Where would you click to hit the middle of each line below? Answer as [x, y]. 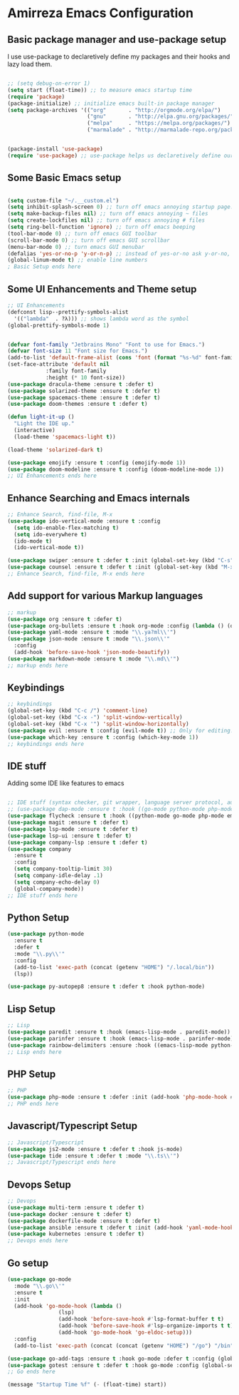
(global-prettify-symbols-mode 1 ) [59, 325]
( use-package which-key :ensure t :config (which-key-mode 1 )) [103, 737]
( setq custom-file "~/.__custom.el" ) [63, 200]
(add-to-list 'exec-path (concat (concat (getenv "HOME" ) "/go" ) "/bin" [124, 1346]
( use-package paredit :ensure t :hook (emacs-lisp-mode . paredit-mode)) [119, 1032]
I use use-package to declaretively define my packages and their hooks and [119, 56]
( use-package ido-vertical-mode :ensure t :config [84, 521]
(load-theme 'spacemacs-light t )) [65, 436]
